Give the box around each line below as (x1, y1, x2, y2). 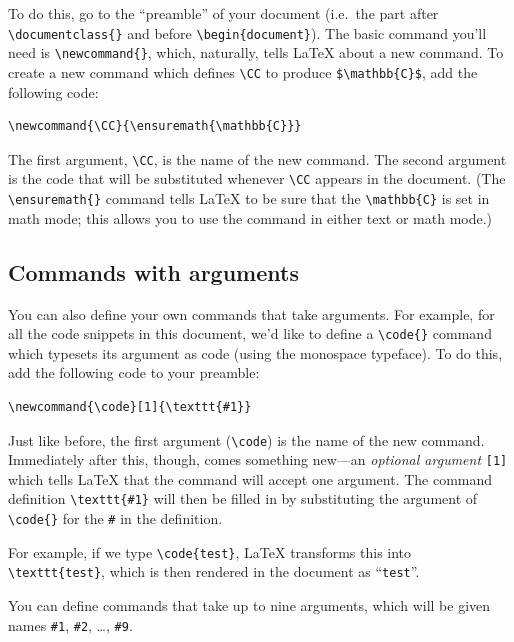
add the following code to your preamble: (8, 362, 260, 383)
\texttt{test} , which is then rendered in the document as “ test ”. (8, 561, 420, 582)
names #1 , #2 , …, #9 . (8, 614, 133, 635)
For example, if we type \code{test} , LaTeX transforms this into (8, 541, 412, 562)
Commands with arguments (8, 256, 299, 287)
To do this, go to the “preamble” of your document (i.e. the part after (8, 3, 439, 23)
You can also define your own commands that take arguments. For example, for (8, 303, 495, 324)
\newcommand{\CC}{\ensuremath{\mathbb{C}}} (8, 119, 302, 134)
